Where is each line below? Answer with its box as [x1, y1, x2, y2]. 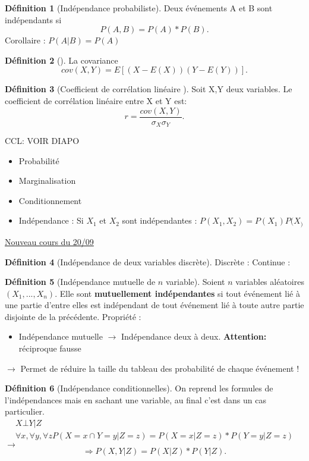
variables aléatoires [235, 275, 304, 288]
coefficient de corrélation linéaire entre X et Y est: [5, 94, 187, 106]
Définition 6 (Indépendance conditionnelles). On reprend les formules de [5, 382, 273, 394]
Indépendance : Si [18, 214, 84, 227]
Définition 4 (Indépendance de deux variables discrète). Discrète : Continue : [5, 255, 291, 268]
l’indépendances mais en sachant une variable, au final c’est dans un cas [5, 393, 266, 406]
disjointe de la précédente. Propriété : [5, 310, 141, 322]
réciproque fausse [18, 342, 81, 355]
